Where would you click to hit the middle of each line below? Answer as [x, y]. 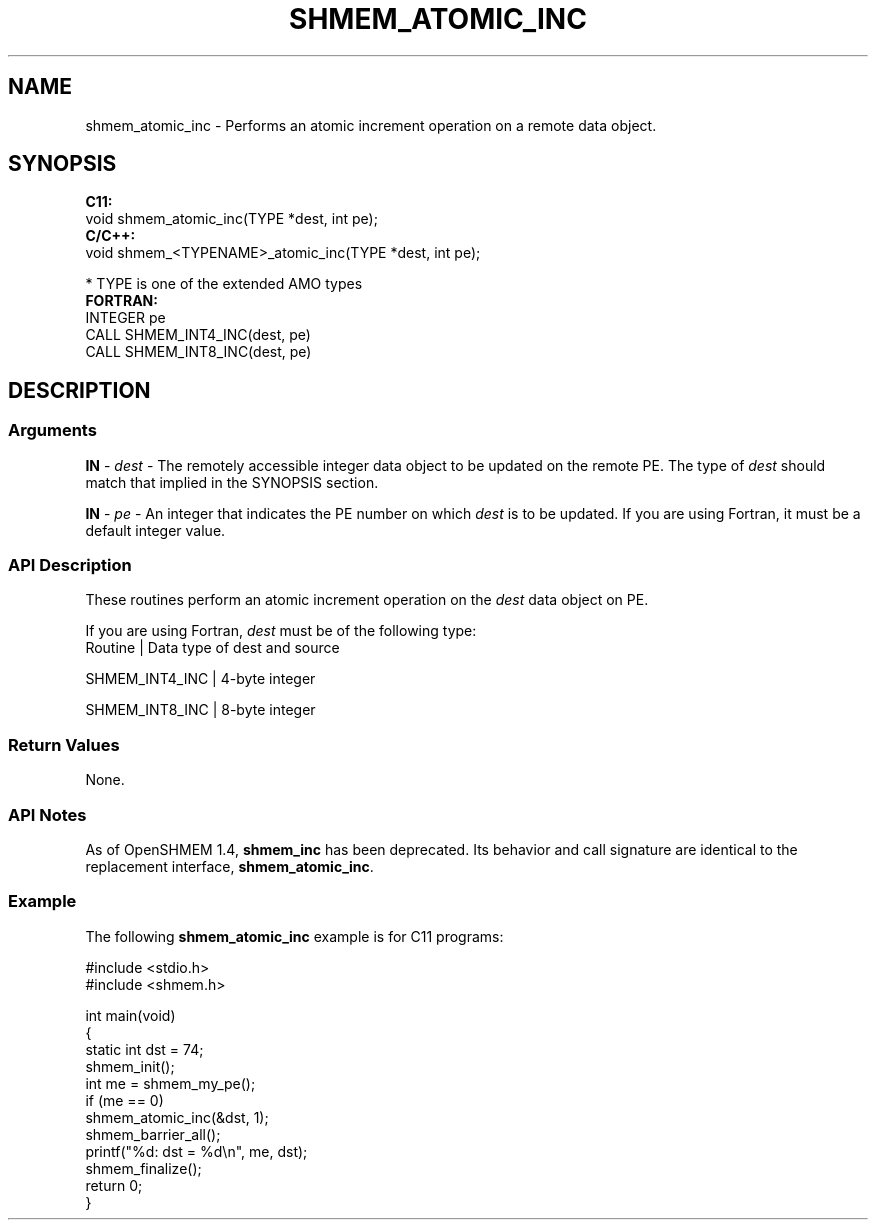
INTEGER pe [125, 318]
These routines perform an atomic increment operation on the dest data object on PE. [367, 600]
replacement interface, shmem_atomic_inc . [229, 866]
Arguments [52, 430]
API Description [70, 565]
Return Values [64, 744]
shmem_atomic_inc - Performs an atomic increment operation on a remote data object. [371, 125]
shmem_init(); [130, 1066]
